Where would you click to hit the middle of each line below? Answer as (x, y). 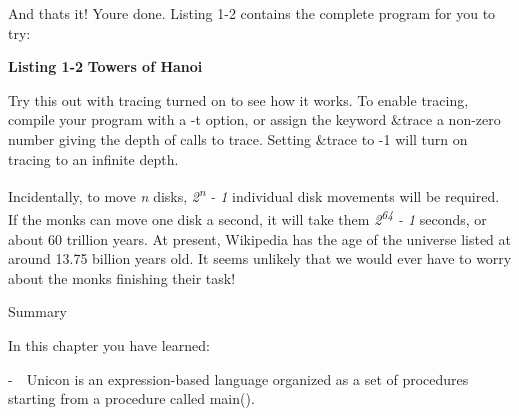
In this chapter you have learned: (109, 345)
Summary (37, 311)
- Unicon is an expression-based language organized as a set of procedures (238, 378)
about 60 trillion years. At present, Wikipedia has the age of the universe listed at (259, 238)
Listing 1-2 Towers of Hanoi (105, 66)
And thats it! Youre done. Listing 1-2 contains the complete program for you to (252, 13)
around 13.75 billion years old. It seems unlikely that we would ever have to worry (260, 258)
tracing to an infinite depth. (93, 158)
